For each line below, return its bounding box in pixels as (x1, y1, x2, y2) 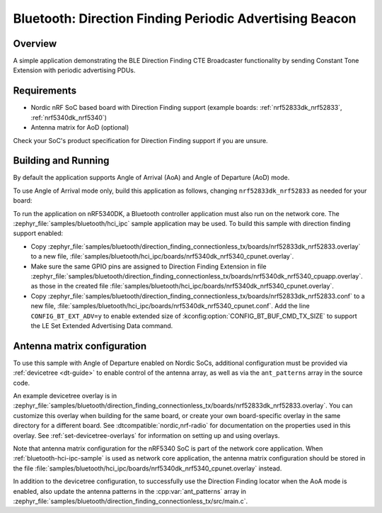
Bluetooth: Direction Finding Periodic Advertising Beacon (13, 11, 357, 26)
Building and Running (13, 154, 110, 167)
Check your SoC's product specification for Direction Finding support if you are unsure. (13, 136, 268, 145)
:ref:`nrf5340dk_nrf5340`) (30, 113, 108, 122)
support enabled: (13, 229, 64, 237)
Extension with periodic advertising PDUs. (13, 66, 136, 74)
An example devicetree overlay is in (13, 391, 117, 400)
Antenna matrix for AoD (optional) (30, 123, 129, 132)
